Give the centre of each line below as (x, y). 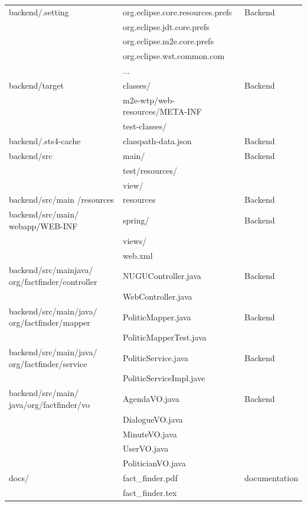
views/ (135, 240)
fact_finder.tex (150, 492)
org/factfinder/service (48, 363)
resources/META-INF (162, 111)
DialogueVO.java (153, 419)
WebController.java (158, 296)
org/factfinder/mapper (50, 322)
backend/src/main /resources (62, 200)
